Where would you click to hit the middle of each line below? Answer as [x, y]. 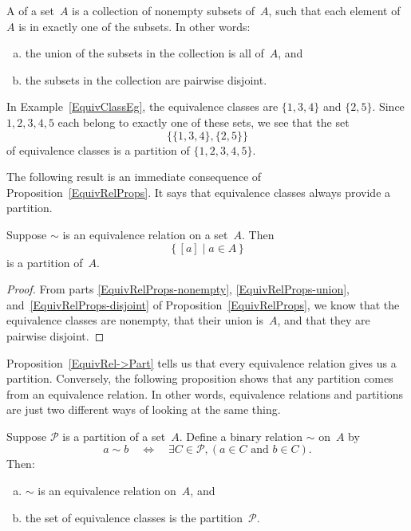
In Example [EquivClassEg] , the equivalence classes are [142, 106]
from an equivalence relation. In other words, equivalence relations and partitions [205, 393]
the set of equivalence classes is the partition [134, 517]
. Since [388, 106]
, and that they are [324, 320]
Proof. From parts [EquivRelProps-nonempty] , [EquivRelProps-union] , [178, 289]
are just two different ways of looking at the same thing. [144, 409]
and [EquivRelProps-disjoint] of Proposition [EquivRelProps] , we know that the [203, 304]
